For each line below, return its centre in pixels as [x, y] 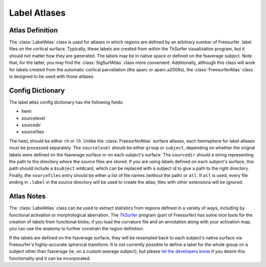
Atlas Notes [28, 196]
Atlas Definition [33, 30]
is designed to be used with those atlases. [52, 77]
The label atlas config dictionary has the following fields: [66, 102]
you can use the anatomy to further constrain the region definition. [77, 229]
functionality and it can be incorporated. [50, 258]
